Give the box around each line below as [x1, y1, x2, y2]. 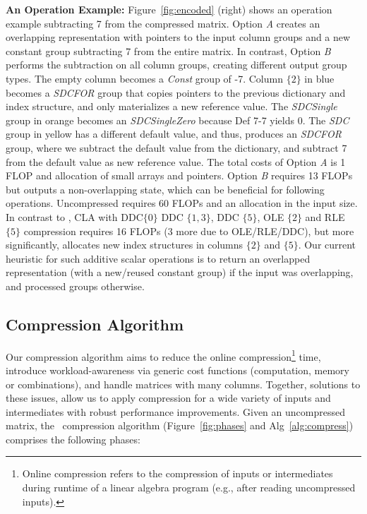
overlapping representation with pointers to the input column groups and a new [6, 30, 351, 44]
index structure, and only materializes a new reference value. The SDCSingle [6, 99, 337, 114]
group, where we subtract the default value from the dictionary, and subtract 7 [6, 140, 347, 155]
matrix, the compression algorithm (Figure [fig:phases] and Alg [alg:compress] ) [6, 418, 354, 433]
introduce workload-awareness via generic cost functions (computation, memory [6, 362, 349, 377]
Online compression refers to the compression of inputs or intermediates [22, 466, 333, 481]
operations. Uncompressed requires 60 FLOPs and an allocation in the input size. [6, 196, 358, 210]
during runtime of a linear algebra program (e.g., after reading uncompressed [22, 480, 356, 495]
